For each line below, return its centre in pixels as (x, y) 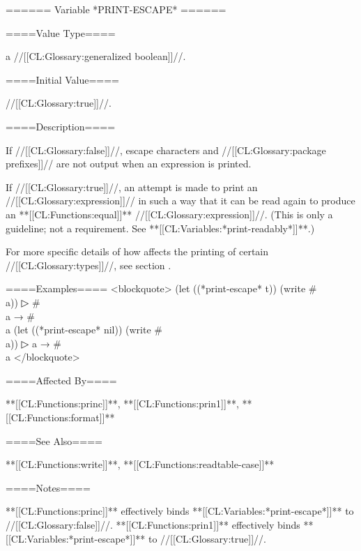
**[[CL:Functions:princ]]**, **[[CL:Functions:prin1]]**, (122, 403)
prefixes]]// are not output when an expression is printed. (129, 164)
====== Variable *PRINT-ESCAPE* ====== (116, 9)
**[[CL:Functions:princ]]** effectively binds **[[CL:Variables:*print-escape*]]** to (180, 511)
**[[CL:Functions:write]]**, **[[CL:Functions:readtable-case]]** (140, 464)
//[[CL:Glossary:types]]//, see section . (89, 265)
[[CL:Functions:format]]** (60, 417)
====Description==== (61, 126)
